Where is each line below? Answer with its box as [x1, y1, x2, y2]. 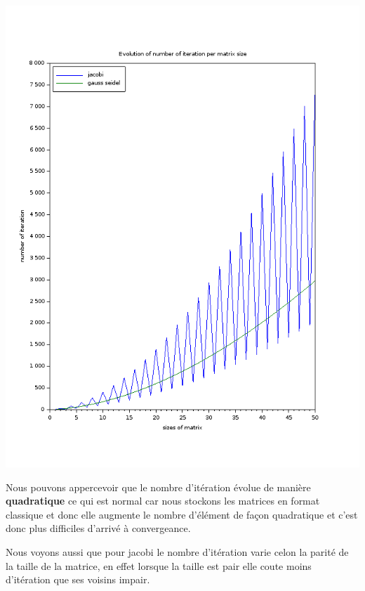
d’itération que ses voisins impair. [6, 572, 150, 587]
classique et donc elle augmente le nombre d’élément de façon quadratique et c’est [6, 507, 358, 521]
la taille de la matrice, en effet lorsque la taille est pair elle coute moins [6, 558, 312, 573]
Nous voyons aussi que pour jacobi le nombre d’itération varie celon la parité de [6, 544, 349, 559]
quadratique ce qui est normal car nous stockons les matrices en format [6, 493, 320, 508]
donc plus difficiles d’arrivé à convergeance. [6, 521, 191, 535]
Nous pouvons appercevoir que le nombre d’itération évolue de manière [6, 479, 311, 494]
